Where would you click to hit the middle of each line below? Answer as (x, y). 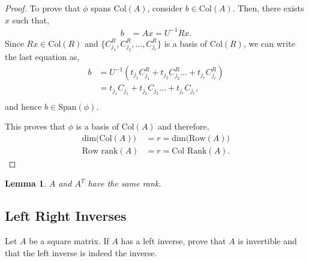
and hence (23, 106)
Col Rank (189, 151)
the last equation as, (42, 57)
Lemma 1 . (26, 183)
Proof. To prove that (43, 8)
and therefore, (184, 126)
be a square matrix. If (69, 241)
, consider (165, 8)
